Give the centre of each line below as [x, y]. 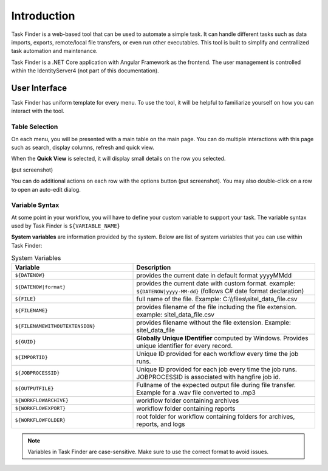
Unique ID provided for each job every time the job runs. [217, 369]
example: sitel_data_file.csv [176, 315]
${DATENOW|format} [40, 287]
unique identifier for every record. [185, 346]
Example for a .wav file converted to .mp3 [196, 392]
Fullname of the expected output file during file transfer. [216, 385]
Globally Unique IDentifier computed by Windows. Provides [222, 338]
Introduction [43, 16]
